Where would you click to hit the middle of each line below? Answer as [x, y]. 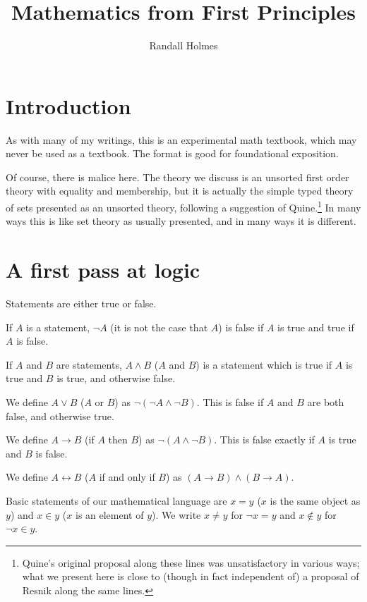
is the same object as [315, 500]
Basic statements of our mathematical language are [116, 500]
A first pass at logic [103, 270]
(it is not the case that [159, 327]
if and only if [127, 477]
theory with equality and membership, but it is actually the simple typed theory [180, 191]
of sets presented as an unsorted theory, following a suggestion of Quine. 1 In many [183, 206]
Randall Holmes [183, 45]
